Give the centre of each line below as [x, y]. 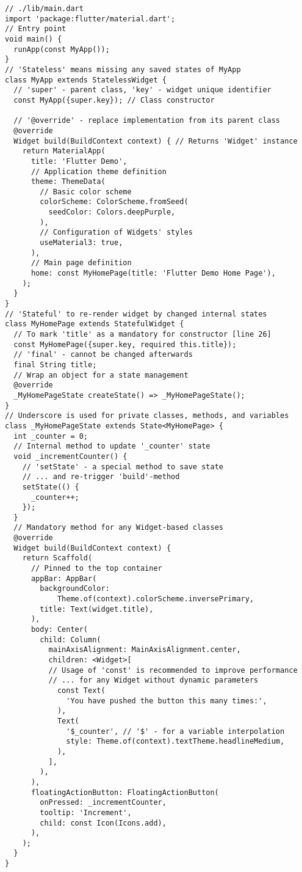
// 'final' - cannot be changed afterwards [103, 355]
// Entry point [36, 29]
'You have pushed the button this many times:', [167, 701]
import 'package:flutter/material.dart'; [90, 19]
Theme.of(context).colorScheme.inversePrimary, [156, 599]
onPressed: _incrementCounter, [103, 803]
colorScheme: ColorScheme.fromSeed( [114, 202]
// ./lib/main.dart [44, 9]
